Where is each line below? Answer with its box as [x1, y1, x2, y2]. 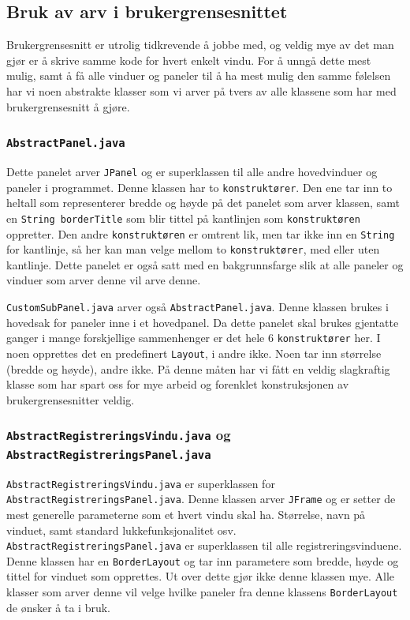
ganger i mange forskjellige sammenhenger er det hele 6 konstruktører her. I [6, 329, 381, 346]
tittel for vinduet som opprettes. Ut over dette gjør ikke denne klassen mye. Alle [6, 568, 394, 584]
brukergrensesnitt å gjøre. [6, 98, 130, 115]
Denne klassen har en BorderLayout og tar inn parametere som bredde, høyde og [6, 552, 399, 569]
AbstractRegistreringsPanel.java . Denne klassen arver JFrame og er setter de [6, 490, 396, 507]
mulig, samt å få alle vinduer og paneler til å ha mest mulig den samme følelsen [6, 67, 391, 84]
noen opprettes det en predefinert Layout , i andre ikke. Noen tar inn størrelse [6, 344, 382, 361]
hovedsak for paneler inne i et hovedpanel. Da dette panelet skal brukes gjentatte [6, 314, 399, 330]
